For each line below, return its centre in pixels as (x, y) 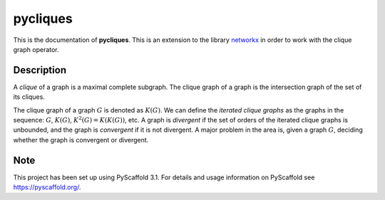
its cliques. (29, 97)
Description (40, 70)
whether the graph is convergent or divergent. (81, 140)
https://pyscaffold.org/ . (47, 187)
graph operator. (36, 49)
